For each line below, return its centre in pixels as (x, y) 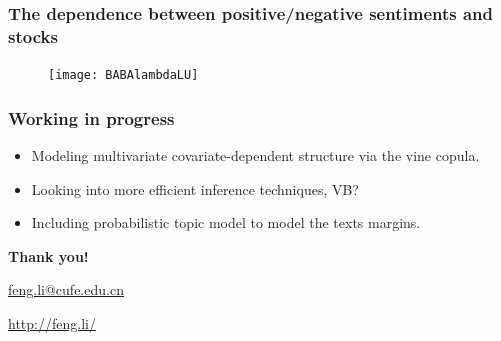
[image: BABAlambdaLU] (123, 75)
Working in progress (91, 117)
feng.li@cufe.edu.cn (66, 289)
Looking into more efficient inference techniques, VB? (195, 188)
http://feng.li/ (52, 322)
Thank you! (48, 255)
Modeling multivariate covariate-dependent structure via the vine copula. (255, 155)
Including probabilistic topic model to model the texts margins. (226, 222)
